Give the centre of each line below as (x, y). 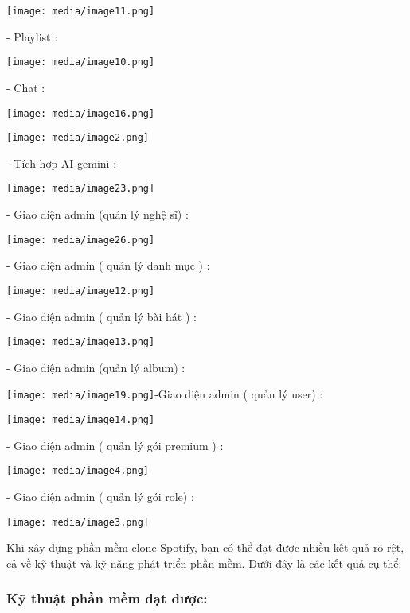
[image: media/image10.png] (81, 62)
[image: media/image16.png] (81, 113)
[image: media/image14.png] (81, 420)
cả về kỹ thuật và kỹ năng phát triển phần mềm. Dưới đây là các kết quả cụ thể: (204, 563)
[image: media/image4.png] (78, 471)
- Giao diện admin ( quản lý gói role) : (100, 496)
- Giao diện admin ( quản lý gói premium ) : (115, 445)
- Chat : (26, 87)
